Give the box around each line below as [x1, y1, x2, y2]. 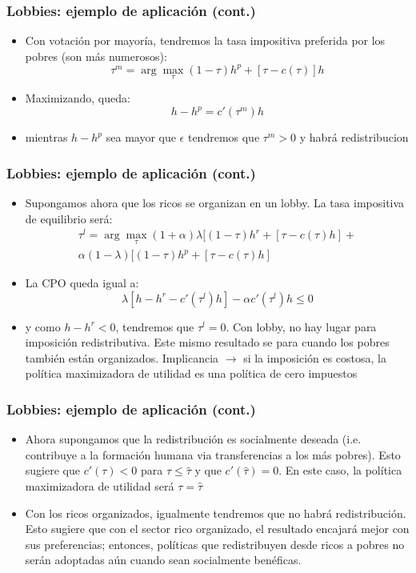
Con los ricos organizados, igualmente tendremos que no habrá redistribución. [25, 504, 406, 521]
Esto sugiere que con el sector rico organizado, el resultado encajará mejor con [25, 520, 410, 537]
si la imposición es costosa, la [243, 349, 387, 366]
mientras [25, 129, 68, 146]
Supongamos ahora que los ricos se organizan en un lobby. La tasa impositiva [25, 194, 405, 211]
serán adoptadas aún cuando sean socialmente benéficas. [25, 551, 302, 568]
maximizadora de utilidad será [25, 478, 174, 495]
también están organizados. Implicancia [25, 349, 219, 366]
